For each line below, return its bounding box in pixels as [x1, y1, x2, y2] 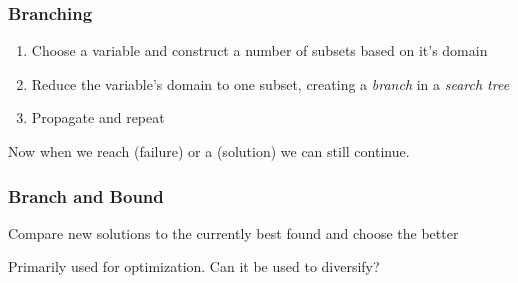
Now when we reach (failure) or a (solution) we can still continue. [8, 141, 410, 161]
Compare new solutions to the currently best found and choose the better [8, 222, 459, 243]
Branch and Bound [8, 183, 164, 208]
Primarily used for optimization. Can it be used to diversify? [8, 256, 380, 277]
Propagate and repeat [31, 107, 165, 128]
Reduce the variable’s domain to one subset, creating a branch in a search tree [31, 73, 510, 94]
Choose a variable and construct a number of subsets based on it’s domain [31, 40, 488, 61]
